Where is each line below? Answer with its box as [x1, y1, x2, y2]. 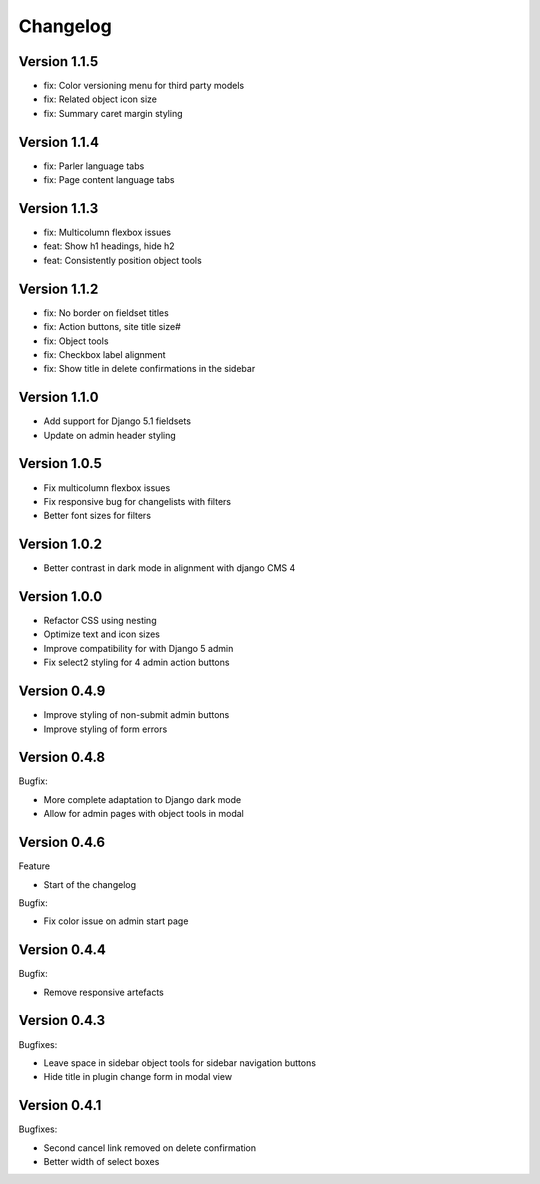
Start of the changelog [43, 878, 137, 890]
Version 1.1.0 [18, 389, 99, 406]
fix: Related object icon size [43, 93, 158, 105]
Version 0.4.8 [18, 749, 105, 766]
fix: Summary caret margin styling [43, 107, 184, 119]
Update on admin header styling [43, 429, 177, 441]
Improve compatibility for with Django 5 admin [43, 642, 234, 654]
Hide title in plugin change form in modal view [43, 1071, 233, 1083]
